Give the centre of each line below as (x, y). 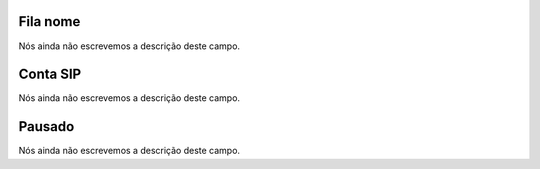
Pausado (46, 126)
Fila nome (49, 21)
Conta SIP (50, 74)
